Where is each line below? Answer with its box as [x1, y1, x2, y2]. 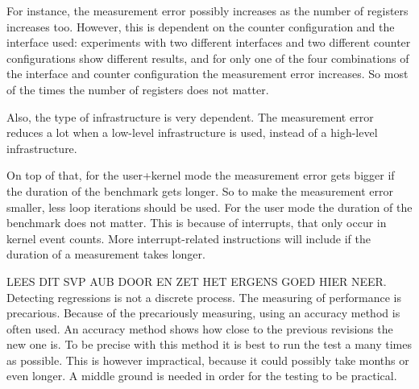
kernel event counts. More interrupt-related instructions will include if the [6, 230, 371, 246]
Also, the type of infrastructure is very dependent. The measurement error [6, 108, 374, 125]
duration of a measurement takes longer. [6, 246, 205, 263]
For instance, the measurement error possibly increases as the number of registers [6, 2, 409, 19]
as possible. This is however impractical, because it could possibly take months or [6, 351, 409, 368]
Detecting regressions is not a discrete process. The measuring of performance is [6, 288, 401, 305]
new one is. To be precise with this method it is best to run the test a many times [6, 336, 412, 353]
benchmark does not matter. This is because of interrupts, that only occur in [6, 214, 387, 231]
